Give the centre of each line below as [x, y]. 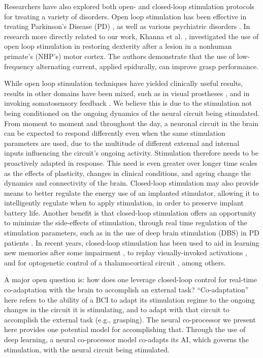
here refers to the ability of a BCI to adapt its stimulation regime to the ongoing [130, 299]
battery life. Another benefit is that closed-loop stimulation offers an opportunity [130, 212]
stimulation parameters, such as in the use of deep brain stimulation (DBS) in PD [132, 233]
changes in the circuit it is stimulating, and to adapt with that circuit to [117, 309]
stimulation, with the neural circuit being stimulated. [87, 349]
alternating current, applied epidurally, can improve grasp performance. [147, 66]
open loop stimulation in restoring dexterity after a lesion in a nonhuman [118, 46]
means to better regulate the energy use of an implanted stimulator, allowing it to [132, 192]
